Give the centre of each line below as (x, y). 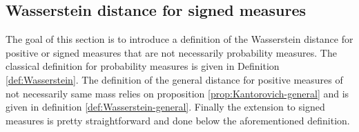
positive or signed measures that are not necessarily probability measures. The (171, 52)
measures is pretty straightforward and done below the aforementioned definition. (178, 120)
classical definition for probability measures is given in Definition (143, 66)
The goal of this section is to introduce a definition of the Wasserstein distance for (179, 39)
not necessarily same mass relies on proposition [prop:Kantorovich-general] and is (177, 93)
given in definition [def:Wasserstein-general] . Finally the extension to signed (165, 107)
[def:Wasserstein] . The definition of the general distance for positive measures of (174, 79)
